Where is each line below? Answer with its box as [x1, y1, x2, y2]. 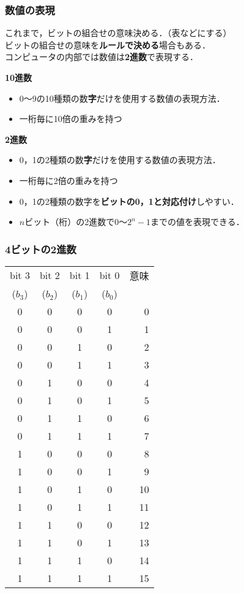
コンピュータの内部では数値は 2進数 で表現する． [5, 50, 199, 63]
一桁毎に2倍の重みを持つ [19, 174, 118, 186]
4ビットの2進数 [5, 241, 76, 256]
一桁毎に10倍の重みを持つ [19, 112, 122, 125]
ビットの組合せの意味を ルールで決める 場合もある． [5, 38, 210, 51]
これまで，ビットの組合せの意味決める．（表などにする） [5, 26, 232, 39]
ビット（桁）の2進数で [24, 215, 115, 228]
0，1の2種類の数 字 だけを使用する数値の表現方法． [19, 153, 221, 166]
